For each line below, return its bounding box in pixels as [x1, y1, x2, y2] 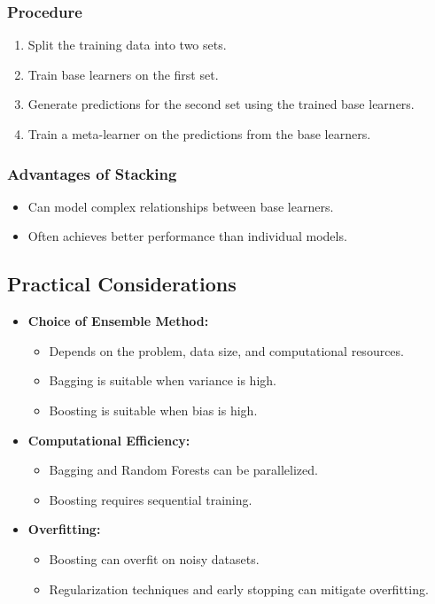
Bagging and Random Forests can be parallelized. [49, 461, 318, 479]
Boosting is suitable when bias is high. [49, 400, 258, 419]
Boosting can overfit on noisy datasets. [49, 549, 260, 568]
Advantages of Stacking [7, 162, 177, 184]
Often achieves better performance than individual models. [27, 227, 347, 245]
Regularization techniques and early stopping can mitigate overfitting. [49, 579, 429, 598]
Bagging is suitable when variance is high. [49, 371, 276, 390]
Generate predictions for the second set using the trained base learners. [27, 95, 415, 113]
